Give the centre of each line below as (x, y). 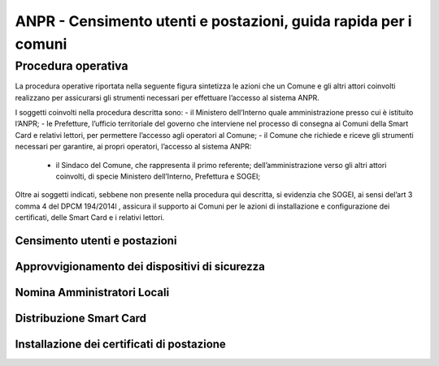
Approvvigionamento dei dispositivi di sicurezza (140, 267)
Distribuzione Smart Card (80, 318)
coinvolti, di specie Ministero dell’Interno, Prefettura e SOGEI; (158, 176)
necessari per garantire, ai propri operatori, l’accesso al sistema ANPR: (133, 147)
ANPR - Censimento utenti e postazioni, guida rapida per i (213, 21)
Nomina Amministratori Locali (92, 292)
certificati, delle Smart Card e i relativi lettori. (90, 217)
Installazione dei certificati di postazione (121, 344)
